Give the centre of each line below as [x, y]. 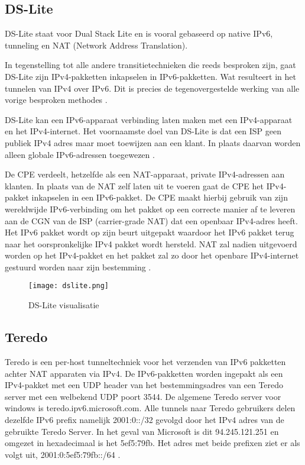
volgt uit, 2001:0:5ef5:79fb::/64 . [63, 454]
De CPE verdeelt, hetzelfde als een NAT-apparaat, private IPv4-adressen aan [145, 174]
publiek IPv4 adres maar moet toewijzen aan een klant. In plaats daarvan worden [153, 142]
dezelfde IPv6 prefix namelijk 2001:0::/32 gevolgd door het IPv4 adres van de [145, 419]
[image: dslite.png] [69, 286]
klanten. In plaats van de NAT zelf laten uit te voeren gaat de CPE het [134, 185]
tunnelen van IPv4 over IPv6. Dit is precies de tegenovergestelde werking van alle [152, 88]
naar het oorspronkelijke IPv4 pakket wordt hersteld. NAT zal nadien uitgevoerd [151, 243]
